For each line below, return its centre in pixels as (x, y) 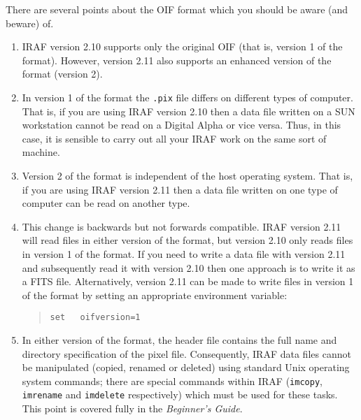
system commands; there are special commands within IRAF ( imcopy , (172, 381)
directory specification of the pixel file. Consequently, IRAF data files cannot (186, 353)
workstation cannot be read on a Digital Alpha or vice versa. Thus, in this (182, 125)
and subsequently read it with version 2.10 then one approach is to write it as (189, 267)
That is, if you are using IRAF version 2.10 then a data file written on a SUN (189, 111)
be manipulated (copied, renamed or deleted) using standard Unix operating (186, 367)
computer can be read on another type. (106, 203)
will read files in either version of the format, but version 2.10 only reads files (187, 240)
